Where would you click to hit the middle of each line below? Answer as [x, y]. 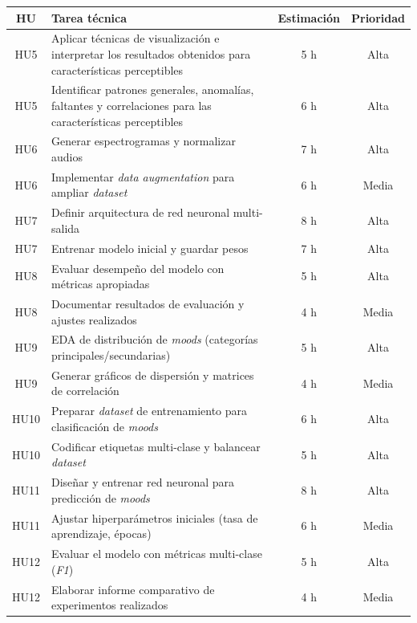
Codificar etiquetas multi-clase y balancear [156, 446]
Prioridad [378, 17]
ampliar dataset [89, 192]
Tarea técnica [89, 17]
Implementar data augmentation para [143, 176]
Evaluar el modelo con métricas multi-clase [157, 554]
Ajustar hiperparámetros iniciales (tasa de [155, 517]
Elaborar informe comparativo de [133, 589]
